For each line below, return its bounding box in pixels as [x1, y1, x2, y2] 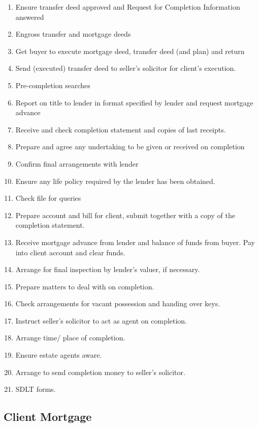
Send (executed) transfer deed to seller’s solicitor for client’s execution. [15, 63, 236, 73]
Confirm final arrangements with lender [15, 158, 139, 169]
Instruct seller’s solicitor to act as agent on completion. [15, 315, 187, 326]
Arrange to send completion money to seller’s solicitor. [15, 366, 185, 377]
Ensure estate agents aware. [15, 350, 102, 360]
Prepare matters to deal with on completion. [15, 281, 154, 291]
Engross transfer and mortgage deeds [15, 29, 131, 39]
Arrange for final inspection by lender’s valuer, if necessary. [15, 264, 200, 275]
